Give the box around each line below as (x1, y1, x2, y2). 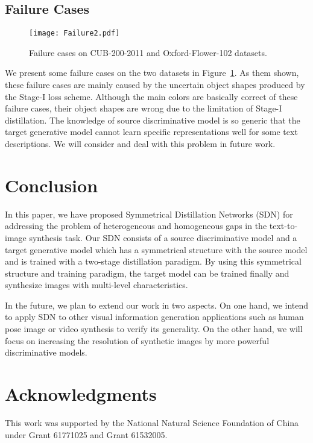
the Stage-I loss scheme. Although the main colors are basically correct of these (5, 90, 298, 102)
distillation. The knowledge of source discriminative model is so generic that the (5, 113, 300, 126)
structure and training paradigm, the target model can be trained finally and (5, 266, 289, 279)
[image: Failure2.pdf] (29, 29, 120, 38)
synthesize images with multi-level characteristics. (5, 278, 188, 291)
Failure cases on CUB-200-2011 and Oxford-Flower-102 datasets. (29, 46, 267, 58)
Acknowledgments (5, 382, 157, 406)
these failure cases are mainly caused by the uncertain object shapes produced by (5, 78, 305, 91)
